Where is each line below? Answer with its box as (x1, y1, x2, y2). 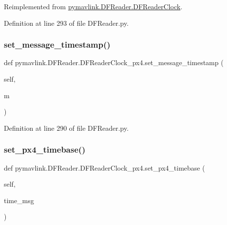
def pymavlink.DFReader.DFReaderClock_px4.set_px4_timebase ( (4, 162, 205, 173)
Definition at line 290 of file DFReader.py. (4, 122, 129, 133)
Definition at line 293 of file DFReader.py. (4, 17, 129, 28)
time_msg (4, 195, 34, 205)
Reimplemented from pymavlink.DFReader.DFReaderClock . (4, 1, 182, 11)
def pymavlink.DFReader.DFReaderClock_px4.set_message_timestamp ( (4, 57, 224, 68)
